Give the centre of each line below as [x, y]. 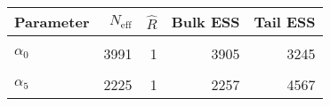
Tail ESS [285, 22]
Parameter [52, 22]
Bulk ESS [205, 22]
